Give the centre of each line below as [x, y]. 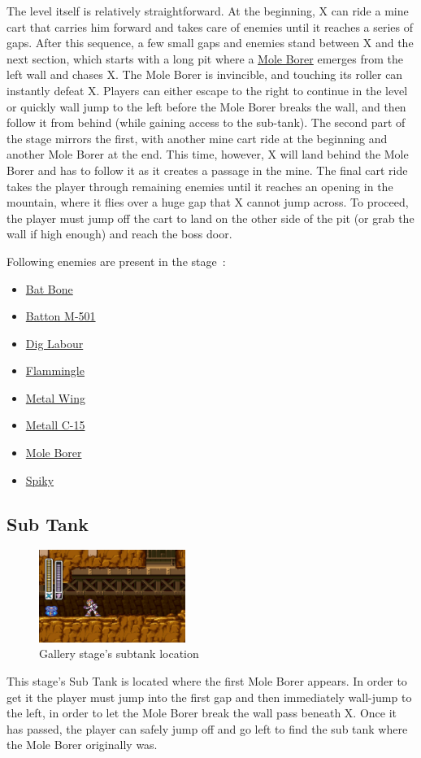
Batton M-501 [61, 316]
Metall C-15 [55, 425]
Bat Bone [49, 288]
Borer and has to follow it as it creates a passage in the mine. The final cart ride [207, 170]
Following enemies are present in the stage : [116, 261]
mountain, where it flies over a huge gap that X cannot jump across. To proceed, [208, 202]
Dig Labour [54, 343]
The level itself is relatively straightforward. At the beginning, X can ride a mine [208, 11]
